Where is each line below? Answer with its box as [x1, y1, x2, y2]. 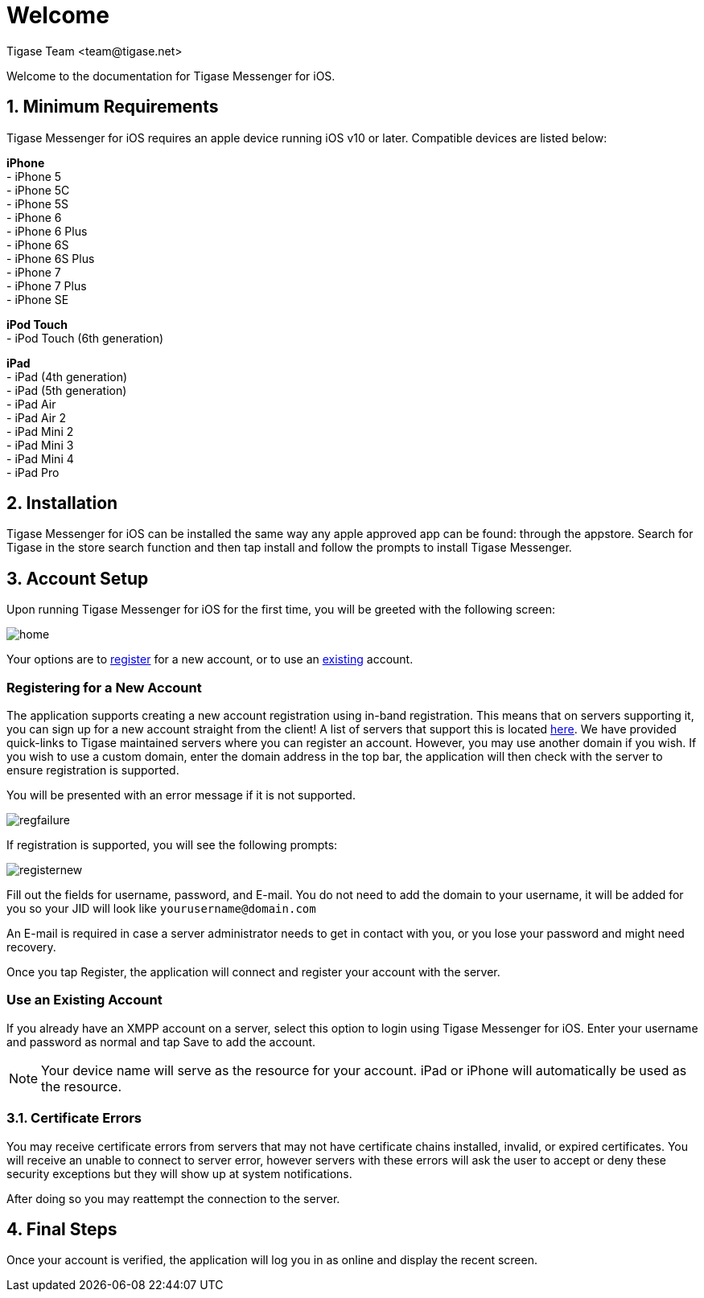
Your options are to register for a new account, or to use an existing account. [6, 652, 414, 667]
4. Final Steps [6, 1218, 117, 1239]
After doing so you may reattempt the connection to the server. [6, 1191, 340, 1206]
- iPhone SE [6, 292, 69, 306]
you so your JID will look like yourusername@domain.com [6, 902, 316, 916]
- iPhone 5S [6, 196, 69, 211]
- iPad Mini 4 [6, 451, 74, 466]
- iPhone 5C [6, 183, 70, 197]
